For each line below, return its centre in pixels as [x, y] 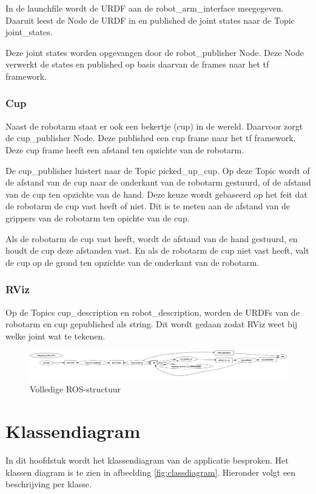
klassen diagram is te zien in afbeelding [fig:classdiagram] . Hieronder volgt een [151, 472]
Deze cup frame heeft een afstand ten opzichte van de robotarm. [125, 149]
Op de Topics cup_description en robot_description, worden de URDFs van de [153, 312]
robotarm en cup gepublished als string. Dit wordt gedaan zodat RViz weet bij [152, 324]
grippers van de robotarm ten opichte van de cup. [98, 217]
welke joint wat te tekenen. [55, 336]
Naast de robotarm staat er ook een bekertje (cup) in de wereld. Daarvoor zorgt [154, 126]
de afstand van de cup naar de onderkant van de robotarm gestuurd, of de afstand [158, 182]
